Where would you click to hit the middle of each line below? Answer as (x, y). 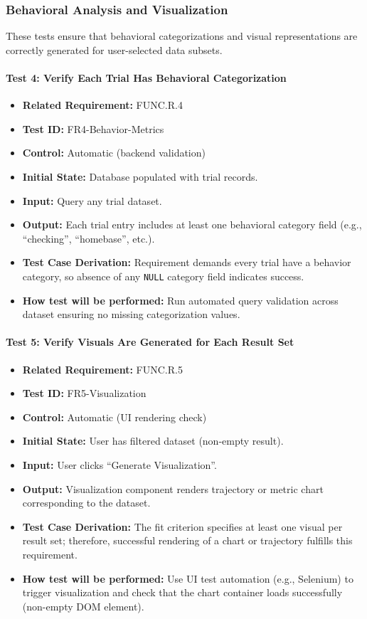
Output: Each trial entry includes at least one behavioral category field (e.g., (192, 224)
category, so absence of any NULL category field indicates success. (163, 276)
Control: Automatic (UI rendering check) (115, 417)
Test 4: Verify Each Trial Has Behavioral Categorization (146, 78)
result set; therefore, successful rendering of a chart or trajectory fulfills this (187, 540)
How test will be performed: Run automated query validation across (180, 300)
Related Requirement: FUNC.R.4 (102, 105)
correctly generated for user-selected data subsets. (114, 49)
